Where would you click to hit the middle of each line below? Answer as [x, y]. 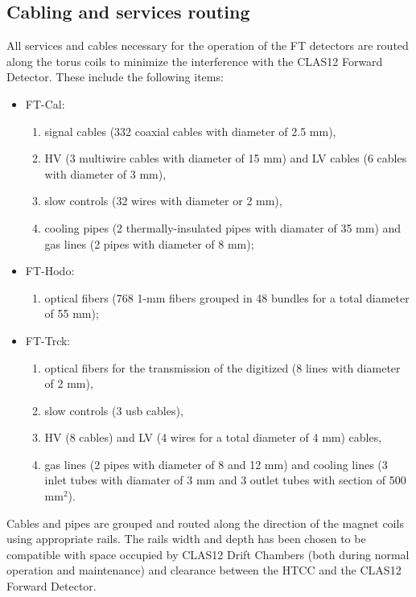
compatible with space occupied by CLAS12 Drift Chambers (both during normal [208, 554]
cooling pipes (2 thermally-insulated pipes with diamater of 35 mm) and [223, 227]
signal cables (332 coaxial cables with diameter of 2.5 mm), [190, 131]
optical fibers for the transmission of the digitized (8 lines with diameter [222, 367]
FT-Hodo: [50, 271]
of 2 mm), [69, 383]
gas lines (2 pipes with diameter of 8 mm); [149, 243]
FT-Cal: [45, 103]
